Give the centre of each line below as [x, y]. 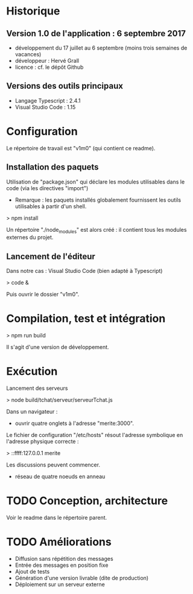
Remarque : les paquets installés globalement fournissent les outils [98, 200]
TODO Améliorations [59, 542]
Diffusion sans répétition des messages [64, 558]
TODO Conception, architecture [87, 501]
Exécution [32, 372]
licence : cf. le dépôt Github [49, 67]
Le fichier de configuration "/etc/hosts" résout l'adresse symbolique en [95, 435]
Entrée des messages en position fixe [62, 565]
